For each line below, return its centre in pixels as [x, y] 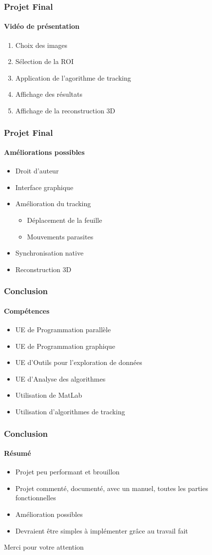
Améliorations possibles [44, 152]
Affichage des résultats [49, 94]
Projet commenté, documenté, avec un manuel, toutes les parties [112, 488]
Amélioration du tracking [53, 203]
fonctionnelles [36, 498]
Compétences [27, 310]
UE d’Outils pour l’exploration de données [79, 362]
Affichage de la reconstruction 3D [65, 111]
